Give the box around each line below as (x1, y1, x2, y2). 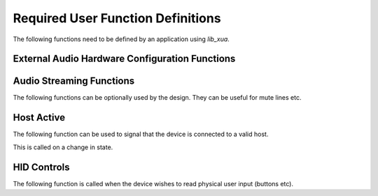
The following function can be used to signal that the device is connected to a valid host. (13, 130, 269, 139)
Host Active (13, 112, 66, 123)
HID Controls (13, 161, 70, 173)
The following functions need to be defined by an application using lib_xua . (13, 35, 230, 43)
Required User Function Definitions (13, 10, 221, 26)
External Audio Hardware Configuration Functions (13, 53, 236, 65)
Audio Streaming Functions (13, 75, 135, 87)
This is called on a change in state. (13, 143, 113, 151)
